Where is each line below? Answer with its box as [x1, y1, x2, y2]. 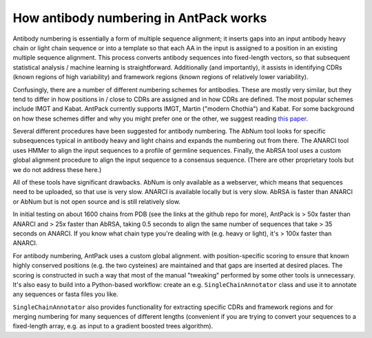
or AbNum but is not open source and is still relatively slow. [12, 197, 180, 206]
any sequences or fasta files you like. [12, 290, 118, 299]
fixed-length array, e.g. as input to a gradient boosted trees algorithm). [12, 322, 214, 330]
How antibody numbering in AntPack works [12, 10, 267, 25]
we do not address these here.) [12, 165, 102, 173]
